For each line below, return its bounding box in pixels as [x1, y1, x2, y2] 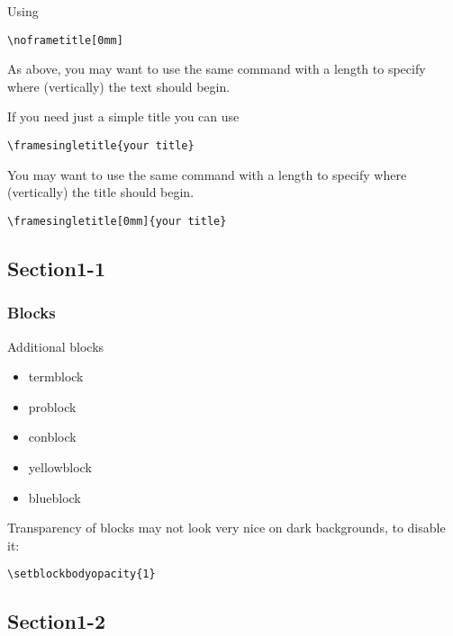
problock [28, 397, 77, 416]
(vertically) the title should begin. [7, 183, 195, 202]
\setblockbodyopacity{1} [7, 568, 156, 581]
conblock [28, 427, 77, 446]
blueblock [28, 488, 81, 506]
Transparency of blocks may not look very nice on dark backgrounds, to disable [7, 518, 446, 537]
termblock [28, 367, 84, 386]
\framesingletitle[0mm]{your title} [7, 214, 227, 228]
